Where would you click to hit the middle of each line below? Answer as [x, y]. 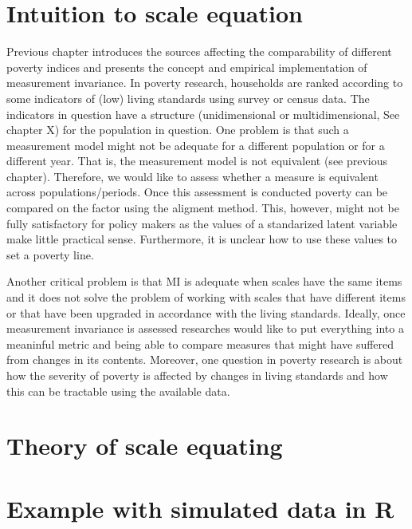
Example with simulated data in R [200, 508]
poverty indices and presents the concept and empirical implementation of [187, 67]
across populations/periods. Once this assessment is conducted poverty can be [197, 192]
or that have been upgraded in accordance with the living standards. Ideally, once [206, 312]
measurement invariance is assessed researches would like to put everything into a [205, 328]
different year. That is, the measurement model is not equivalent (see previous [197, 161]
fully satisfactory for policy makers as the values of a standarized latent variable [202, 223]
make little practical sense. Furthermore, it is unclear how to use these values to [202, 239]
